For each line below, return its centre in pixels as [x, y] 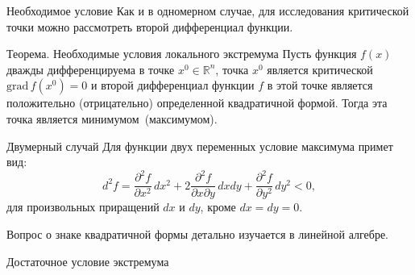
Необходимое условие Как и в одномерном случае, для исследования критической [208, 10]
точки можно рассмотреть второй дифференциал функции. [150, 26]
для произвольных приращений [83, 207]
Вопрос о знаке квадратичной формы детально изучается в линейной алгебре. [197, 233]
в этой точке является [320, 85]
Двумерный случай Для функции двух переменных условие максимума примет [200, 146]
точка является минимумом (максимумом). [112, 118]
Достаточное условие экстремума [88, 261]
